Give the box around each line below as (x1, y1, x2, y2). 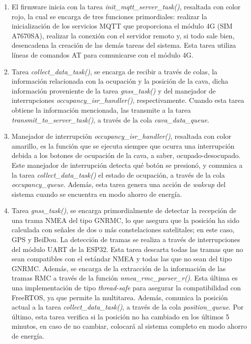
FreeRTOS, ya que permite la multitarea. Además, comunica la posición (11, 292, 228, 302)
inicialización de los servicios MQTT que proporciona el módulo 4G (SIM (11, 21, 233, 31)
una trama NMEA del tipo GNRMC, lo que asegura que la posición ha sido (11, 215, 239, 225)
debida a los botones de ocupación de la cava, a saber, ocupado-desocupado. (11, 150, 241, 160)
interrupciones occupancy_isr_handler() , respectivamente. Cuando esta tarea (11, 95, 244, 105)
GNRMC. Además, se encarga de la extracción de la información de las (11, 263, 226, 273)
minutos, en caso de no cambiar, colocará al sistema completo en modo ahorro (11, 321, 247, 331)
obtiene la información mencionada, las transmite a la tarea (11, 104, 191, 115)
